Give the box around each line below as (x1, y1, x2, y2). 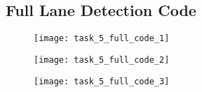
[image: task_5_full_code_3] (34, 76, 170, 86)
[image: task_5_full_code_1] (34, 33, 170, 44)
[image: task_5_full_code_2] (34, 54, 170, 65)
